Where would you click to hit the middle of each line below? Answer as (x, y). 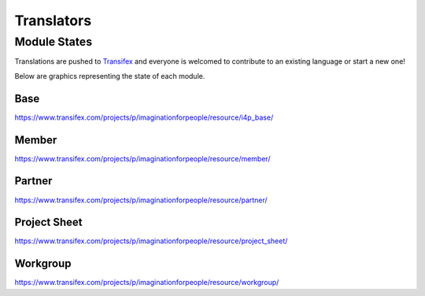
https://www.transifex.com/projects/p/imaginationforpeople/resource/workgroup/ (147, 283)
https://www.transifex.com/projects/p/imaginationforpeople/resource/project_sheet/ (151, 241)
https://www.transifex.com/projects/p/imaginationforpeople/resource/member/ (142, 158)
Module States (54, 42)
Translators (53, 20)
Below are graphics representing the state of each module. (110, 76)
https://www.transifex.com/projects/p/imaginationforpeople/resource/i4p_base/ (144, 117)
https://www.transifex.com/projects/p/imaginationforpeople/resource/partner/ (141, 200)
